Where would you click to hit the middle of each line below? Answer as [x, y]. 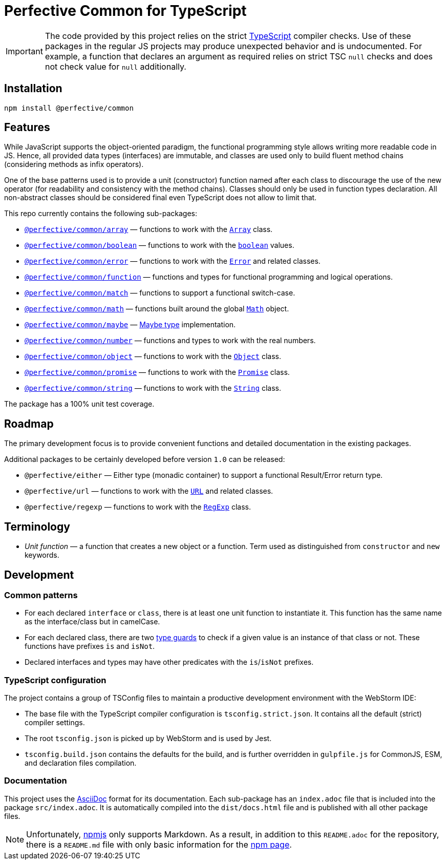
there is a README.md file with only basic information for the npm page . [159, 844]
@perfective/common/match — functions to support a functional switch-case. [160, 293]
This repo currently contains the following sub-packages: [101, 214]
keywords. [42, 555]
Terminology [37, 526]
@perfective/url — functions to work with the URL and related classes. [149, 491]
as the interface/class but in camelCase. [92, 622]
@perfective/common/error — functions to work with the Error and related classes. [173, 261]
